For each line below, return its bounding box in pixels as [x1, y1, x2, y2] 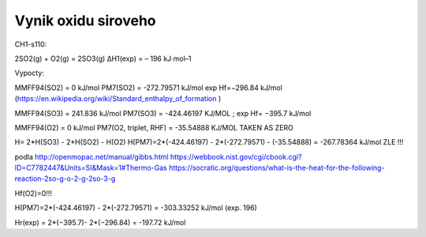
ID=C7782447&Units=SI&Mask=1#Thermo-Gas [14, 163, 167, 173]
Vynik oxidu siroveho [14, 12, 157, 29]
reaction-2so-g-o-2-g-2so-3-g [14, 174, 116, 183]
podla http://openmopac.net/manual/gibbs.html [14, 152, 169, 161]
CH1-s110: [14, 39, 47, 49]
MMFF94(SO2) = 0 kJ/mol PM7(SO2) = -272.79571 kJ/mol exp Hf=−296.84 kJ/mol [14, 83, 283, 92]
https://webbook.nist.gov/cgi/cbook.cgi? [170, 152, 302, 161]
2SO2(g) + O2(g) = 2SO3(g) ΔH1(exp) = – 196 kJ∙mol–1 [14, 54, 192, 63]
